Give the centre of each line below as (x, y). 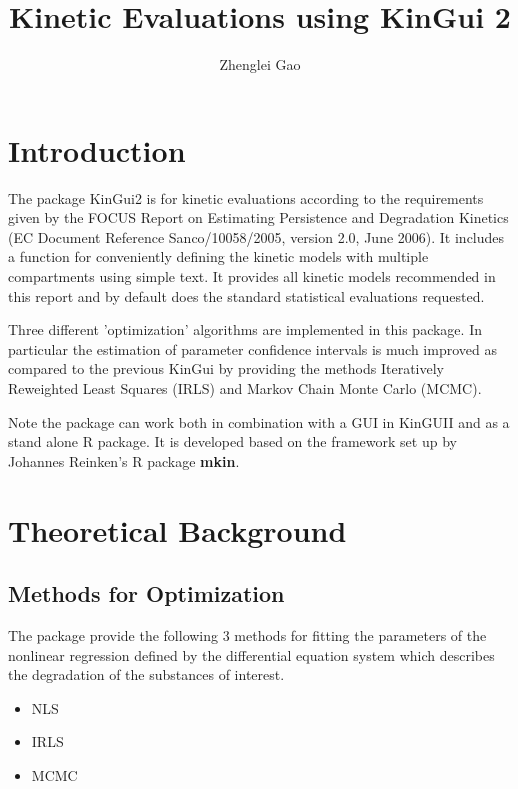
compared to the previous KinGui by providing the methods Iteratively (226, 368)
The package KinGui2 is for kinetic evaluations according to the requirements (246, 197)
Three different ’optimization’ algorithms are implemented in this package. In (245, 329)
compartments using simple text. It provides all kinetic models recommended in (252, 276)
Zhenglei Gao (260, 64)
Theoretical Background (177, 529)
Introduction (97, 149)
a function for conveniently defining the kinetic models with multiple (218, 256)
